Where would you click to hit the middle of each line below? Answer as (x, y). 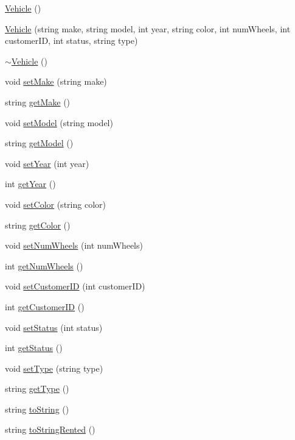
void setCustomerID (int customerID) (75, 286)
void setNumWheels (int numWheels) (74, 245)
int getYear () (30, 184)
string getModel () (39, 143)
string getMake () (38, 101)
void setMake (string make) (56, 81)
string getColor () (38, 225)
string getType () (37, 389)
